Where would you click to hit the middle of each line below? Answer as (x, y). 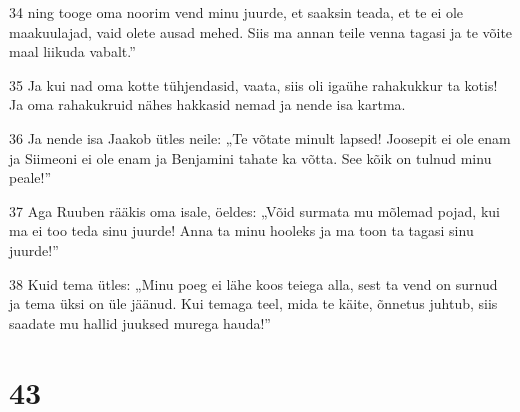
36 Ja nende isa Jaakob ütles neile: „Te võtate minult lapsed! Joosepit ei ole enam (260, 137)
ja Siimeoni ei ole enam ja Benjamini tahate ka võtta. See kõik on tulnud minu (250, 157)
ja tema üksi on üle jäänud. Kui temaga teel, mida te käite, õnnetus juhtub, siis (253, 303)
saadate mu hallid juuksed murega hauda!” (140, 322)
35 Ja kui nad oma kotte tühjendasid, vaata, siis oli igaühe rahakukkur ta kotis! (253, 84)
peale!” (30, 177)
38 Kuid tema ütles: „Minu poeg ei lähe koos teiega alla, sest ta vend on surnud (253, 283)
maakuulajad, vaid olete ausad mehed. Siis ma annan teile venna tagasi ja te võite (261, 31)
